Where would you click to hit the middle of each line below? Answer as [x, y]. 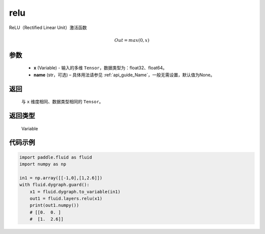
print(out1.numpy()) [54, 205]
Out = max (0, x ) [132, 40]
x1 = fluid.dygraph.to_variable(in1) [75, 191]
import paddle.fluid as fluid [56, 157]
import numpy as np [43, 164]
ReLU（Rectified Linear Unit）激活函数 [48, 28]
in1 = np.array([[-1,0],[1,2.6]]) [61, 178]
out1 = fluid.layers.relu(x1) [66, 198]
